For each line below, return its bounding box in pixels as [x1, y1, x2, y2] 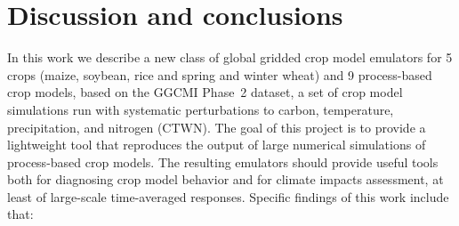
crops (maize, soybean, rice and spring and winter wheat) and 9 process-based [7, 65, 432, 84]
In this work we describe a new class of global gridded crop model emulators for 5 [7, 48, 453, 67]
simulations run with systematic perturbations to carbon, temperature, [7, 100, 394, 118]
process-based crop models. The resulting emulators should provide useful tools [7, 152, 439, 171]
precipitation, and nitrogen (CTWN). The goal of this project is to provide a [7, 117, 426, 136]
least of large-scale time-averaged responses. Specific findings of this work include [7, 187, 449, 206]
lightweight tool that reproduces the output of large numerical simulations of [7, 135, 426, 154]
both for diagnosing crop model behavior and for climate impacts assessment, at [7, 170, 444, 189]
